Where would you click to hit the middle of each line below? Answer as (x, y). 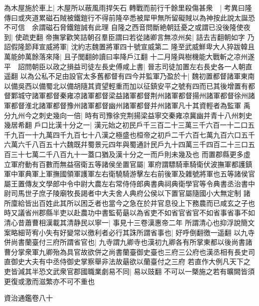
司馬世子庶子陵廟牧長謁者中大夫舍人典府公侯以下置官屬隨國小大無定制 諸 (130, 193)
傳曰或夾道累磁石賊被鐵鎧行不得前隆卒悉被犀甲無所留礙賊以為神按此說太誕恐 (129, 17)
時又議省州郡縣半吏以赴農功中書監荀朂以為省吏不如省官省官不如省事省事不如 (129, 213)
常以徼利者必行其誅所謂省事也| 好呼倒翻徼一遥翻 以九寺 (164, 232)
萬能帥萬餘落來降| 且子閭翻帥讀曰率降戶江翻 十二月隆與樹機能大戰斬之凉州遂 (129, 56)
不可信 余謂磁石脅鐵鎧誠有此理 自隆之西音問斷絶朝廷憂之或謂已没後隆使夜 (127, 27)
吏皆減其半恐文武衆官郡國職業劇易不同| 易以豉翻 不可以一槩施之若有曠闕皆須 (129, 271)
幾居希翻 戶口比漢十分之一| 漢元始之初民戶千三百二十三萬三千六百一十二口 (126, 125)
